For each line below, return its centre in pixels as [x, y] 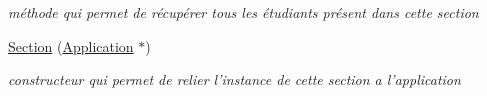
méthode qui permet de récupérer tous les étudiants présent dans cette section [243, 12]
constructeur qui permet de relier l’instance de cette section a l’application [234, 79]
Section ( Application [71, 45]
